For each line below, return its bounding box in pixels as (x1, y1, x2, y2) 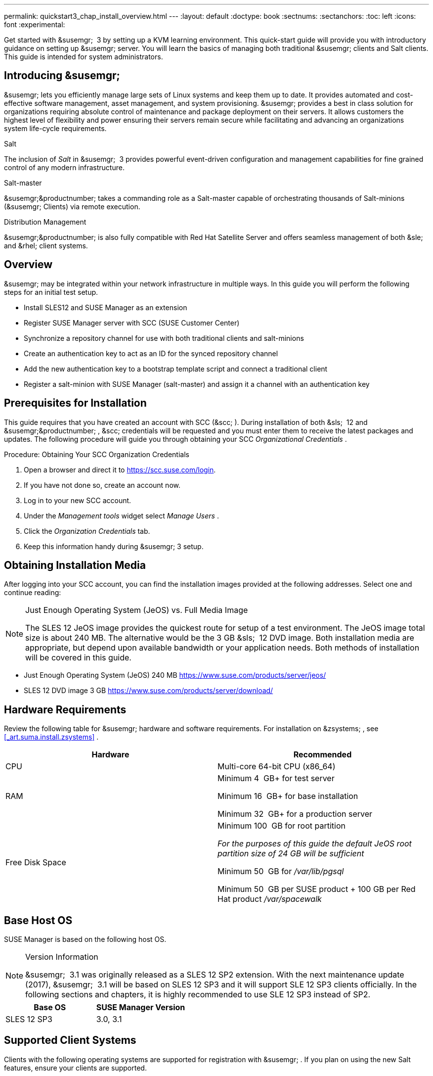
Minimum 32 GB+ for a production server (217, 809, 373, 819)
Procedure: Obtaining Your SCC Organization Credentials (4, 450, 189, 459)
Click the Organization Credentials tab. (24, 526, 150, 535)
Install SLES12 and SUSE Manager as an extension (24, 303, 187, 312)
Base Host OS (4, 914, 73, 927)
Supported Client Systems (4, 1034, 136, 1047)
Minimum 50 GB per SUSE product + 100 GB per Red (217, 884, 416, 894)
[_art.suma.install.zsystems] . (4, 733, 99, 742)
